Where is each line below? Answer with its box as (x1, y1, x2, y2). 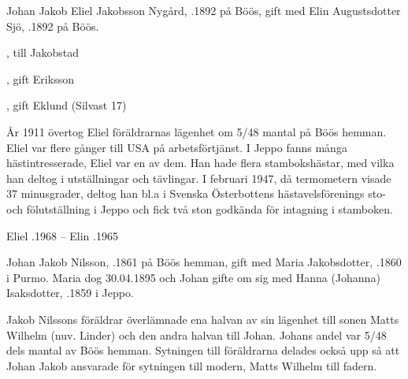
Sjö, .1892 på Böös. (6, 17, 99, 34)
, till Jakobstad (6, 44, 80, 61)
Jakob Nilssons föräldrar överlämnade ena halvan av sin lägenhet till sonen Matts (6, 310, 399, 327)
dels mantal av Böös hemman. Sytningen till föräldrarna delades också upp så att (6, 342, 400, 359)
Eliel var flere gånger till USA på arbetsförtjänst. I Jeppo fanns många (6, 139, 347, 155)
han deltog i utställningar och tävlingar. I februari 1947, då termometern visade (6, 169, 391, 186)
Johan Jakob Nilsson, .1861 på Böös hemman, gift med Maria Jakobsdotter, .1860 (6, 254, 402, 270)
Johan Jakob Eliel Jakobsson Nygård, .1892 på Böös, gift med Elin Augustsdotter (6, 2, 401, 18)
